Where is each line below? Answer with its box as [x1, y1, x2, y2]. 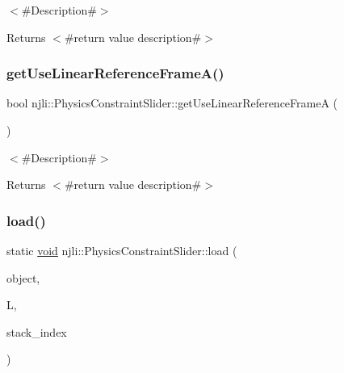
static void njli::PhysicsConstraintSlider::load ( [6, 242, 237, 258]
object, [6, 269, 40, 286]
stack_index [6, 323, 67, 340]
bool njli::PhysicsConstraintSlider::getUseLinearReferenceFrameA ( [6, 94, 338, 111]
